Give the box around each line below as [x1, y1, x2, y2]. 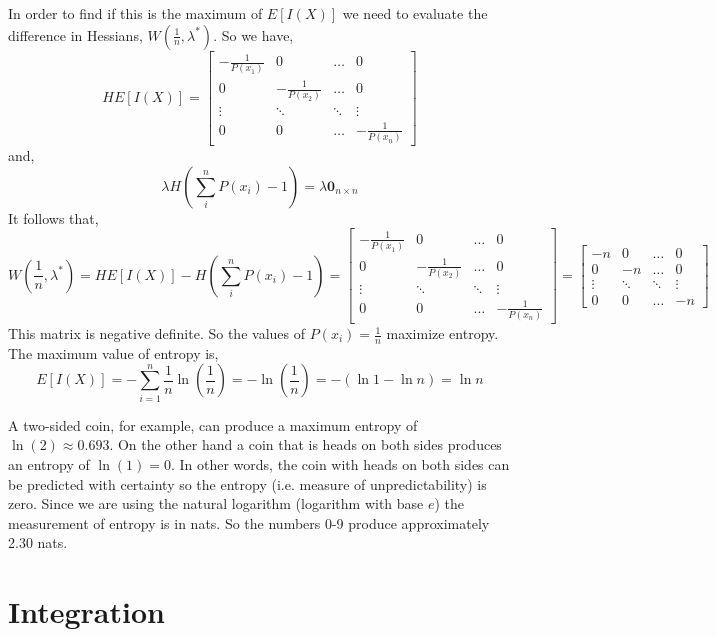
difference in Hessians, [8, 24, 143, 45]
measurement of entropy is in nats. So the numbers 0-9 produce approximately [8, 512, 490, 533]
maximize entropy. [386, 323, 499, 344]
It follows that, [8, 207, 99, 228]
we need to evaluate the [342, 3, 488, 23]
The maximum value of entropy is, [8, 342, 219, 363]
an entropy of [8, 453, 90, 474]
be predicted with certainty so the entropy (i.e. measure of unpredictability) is [8, 473, 487, 494]
